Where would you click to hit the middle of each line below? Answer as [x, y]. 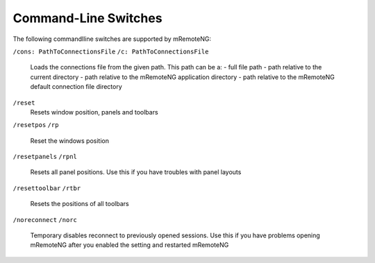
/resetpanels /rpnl [45, 157]
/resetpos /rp [36, 125]
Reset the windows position [69, 141]
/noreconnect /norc [45, 220]
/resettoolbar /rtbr [47, 188]
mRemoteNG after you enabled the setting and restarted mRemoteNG [130, 245]
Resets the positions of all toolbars [80, 204]
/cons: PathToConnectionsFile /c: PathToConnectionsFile [111, 51]
